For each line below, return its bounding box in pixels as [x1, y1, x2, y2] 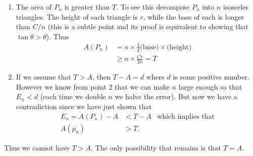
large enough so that [178, 81, 242, 92]
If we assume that [16, 71, 71, 82]
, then [92, 71, 111, 82]
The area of [16, 2, 52, 12]
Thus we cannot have [4, 142, 70, 152]
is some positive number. [173, 71, 249, 82]
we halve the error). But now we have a [115, 91, 237, 102]
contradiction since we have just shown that [16, 101, 152, 111]
